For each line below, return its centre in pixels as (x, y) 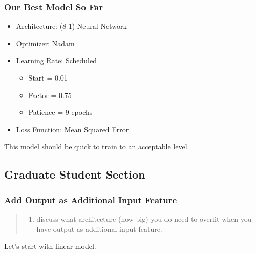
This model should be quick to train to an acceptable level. (97, 147)
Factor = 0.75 (50, 95)
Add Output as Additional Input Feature (91, 199)
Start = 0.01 (48, 77)
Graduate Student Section (75, 174)
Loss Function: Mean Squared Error (72, 129)
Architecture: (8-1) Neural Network (71, 26)
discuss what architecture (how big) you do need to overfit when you (144, 218)
